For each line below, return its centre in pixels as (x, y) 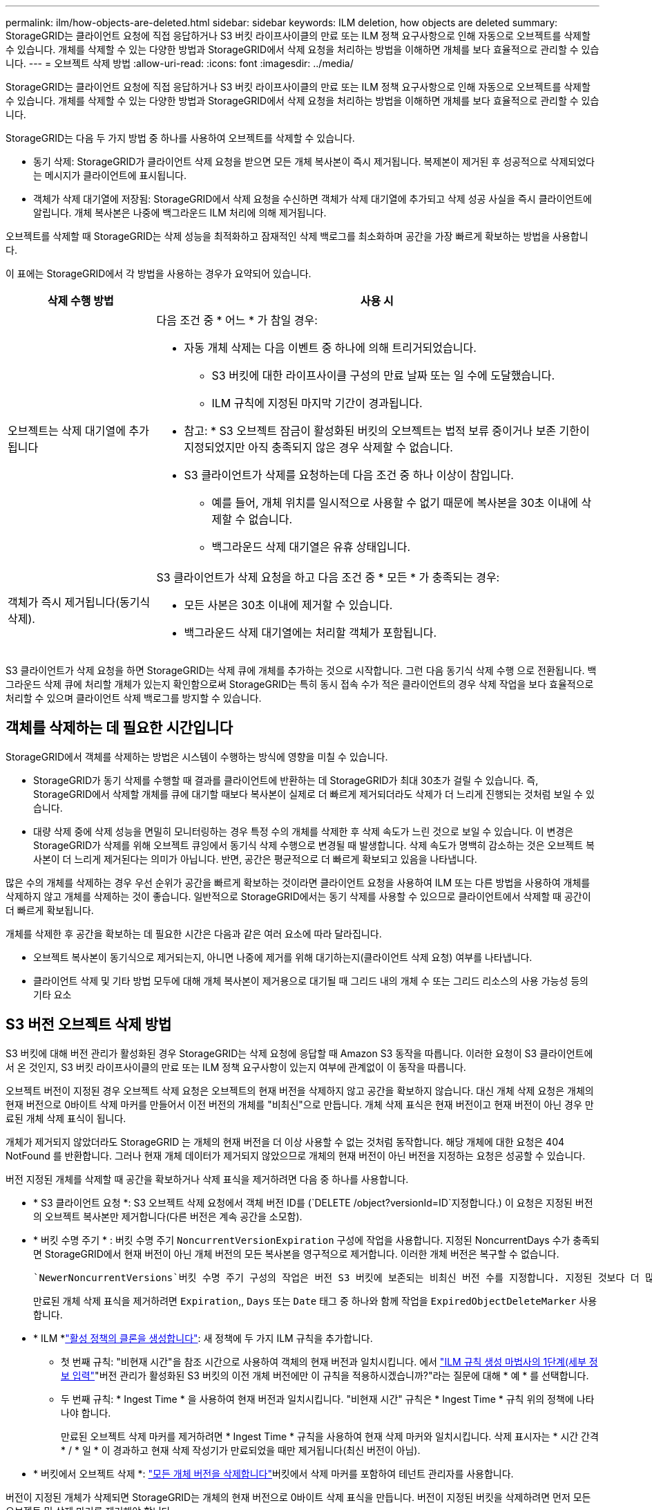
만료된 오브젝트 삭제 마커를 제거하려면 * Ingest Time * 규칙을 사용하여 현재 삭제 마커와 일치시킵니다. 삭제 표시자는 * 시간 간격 (330, 1436)
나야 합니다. (86, 1413)
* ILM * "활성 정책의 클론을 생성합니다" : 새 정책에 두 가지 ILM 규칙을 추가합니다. (203, 1338)
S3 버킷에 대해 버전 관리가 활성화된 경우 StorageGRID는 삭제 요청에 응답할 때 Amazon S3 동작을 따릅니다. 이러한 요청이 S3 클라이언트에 (299, 1053)
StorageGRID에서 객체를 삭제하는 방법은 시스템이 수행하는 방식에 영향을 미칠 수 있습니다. (197, 756)
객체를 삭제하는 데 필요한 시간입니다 (119, 728)
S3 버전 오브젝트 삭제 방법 (89, 1025)
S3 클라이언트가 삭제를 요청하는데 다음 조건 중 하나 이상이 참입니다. (349, 475)
